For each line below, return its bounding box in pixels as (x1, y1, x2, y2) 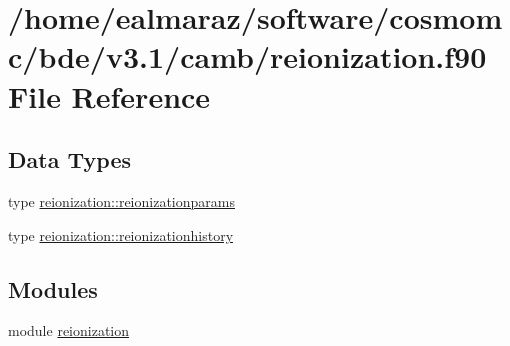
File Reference (8, 75, 211, 116)
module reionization (8, 320, 130, 341)
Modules (8, 273, 98, 304)
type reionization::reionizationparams (8, 190, 235, 211)
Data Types (8, 144, 131, 175)
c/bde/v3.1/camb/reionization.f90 (8, 36, 487, 77)
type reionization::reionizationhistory (8, 224, 234, 245)
